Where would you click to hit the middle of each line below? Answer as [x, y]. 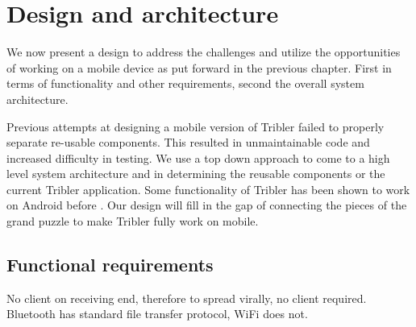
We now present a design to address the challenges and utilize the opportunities [204, 52]
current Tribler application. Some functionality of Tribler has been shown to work [208, 189]
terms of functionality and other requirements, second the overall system [185, 83]
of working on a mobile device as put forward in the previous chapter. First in [199, 67]
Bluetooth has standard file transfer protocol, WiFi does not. [157, 314]
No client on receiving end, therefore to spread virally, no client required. [187, 298]
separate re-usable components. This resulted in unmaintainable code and [188, 142]
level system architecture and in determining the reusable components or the [196, 174]
